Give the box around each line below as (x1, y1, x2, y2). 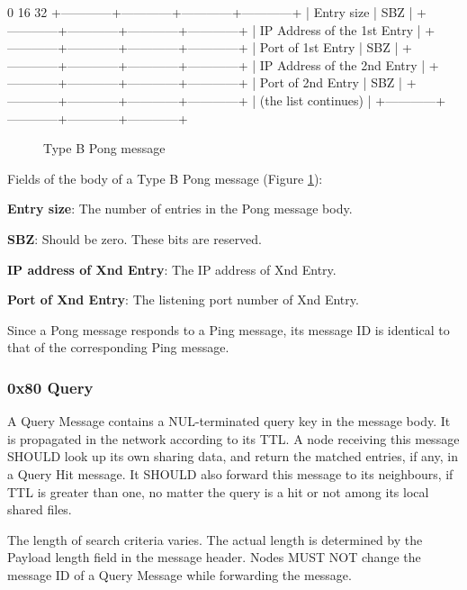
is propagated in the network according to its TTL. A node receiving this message (7, 429, 460, 448)
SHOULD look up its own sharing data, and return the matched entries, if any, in (7, 447, 458, 466)
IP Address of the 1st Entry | (259, 20, 421, 39)
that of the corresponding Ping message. (7, 338, 229, 357)
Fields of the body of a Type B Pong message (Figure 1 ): (7, 168, 323, 187)
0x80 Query (7, 376, 94, 398)
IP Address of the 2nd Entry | (259, 55, 426, 74)
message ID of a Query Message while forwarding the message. (7, 565, 352, 584)
